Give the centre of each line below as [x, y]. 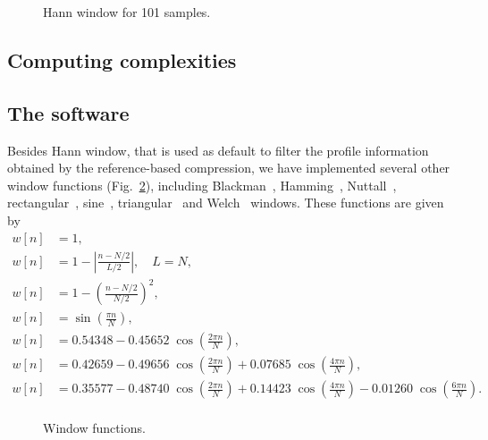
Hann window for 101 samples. [127, 12]
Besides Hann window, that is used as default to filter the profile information [218, 150]
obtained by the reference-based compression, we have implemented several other [229, 168]
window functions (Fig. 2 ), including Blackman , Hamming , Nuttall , [202, 185]
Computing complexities [122, 59]
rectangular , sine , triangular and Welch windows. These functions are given [226, 203]
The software [68, 112]
